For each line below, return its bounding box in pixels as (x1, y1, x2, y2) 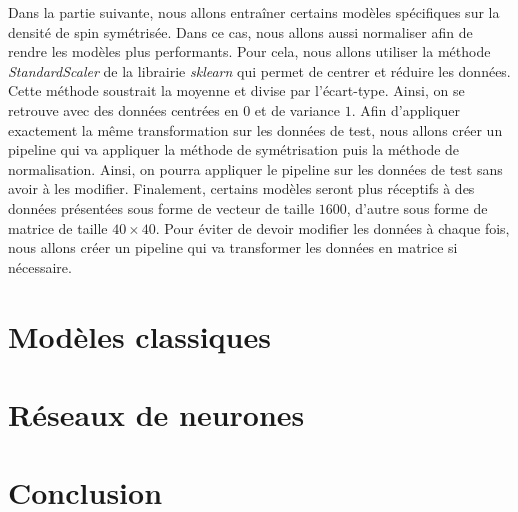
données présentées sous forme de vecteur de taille (8, 197, 315, 218)
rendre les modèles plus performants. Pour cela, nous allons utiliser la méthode (8, 41, 491, 62)
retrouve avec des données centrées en (8, 99, 239, 120)
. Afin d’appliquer (351, 99, 460, 120)
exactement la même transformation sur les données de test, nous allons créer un (8, 119, 503, 140)
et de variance (254, 99, 341, 120)
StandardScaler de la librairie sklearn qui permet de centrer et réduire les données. (8, 60, 511, 81)
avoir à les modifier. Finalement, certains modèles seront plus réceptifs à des (8, 178, 475, 199)
